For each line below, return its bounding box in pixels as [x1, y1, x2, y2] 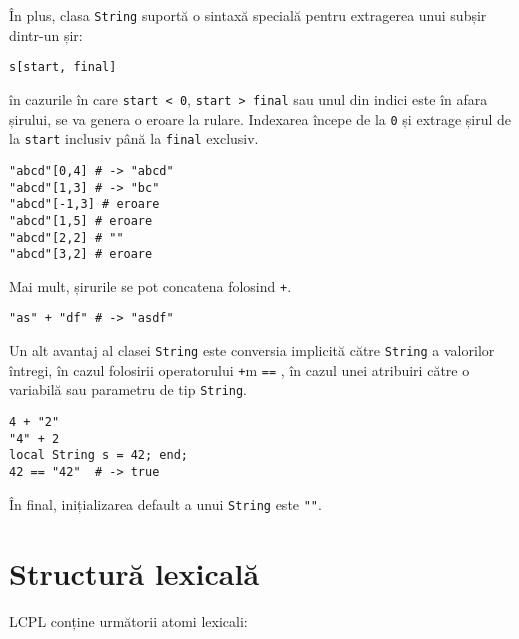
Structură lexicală [9, 552, 260, 593]
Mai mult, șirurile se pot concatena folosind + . [9, 275, 292, 296]
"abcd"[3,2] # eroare [9, 247, 153, 262]
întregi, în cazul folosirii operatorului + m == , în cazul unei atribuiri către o [9, 359, 470, 380]
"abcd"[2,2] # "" [9, 230, 124, 245]
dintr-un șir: [9, 24, 83, 45]
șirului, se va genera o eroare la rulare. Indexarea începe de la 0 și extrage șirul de [9, 108, 512, 129]
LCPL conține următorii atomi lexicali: [9, 610, 248, 631]
